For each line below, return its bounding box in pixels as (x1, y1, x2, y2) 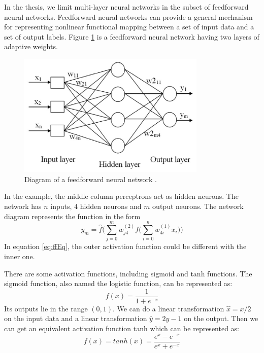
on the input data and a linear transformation (4, 313, 147, 324)
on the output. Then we (184, 313, 258, 324)
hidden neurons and (80, 201, 142, 211)
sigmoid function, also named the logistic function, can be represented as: (4, 278, 233, 289)
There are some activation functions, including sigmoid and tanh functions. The (4, 268, 252, 278)
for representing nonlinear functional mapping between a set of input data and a (4, 21, 254, 32)
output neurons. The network (152, 201, 244, 211)
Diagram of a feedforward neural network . (24, 173, 157, 184)
